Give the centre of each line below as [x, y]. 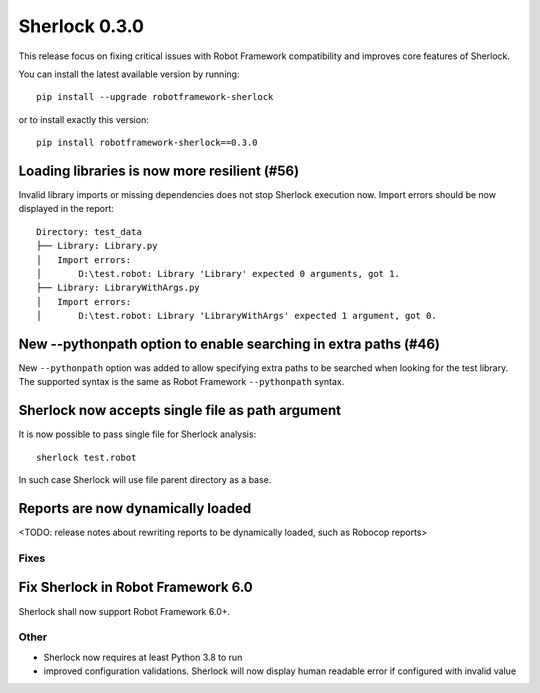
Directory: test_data [89, 231]
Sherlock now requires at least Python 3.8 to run [143, 657]
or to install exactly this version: [83, 119]
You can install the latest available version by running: [129, 74]
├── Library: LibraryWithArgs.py [118, 288]
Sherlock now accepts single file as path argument [180, 410]
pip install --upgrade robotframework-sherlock [155, 97]
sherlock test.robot [86, 457]
